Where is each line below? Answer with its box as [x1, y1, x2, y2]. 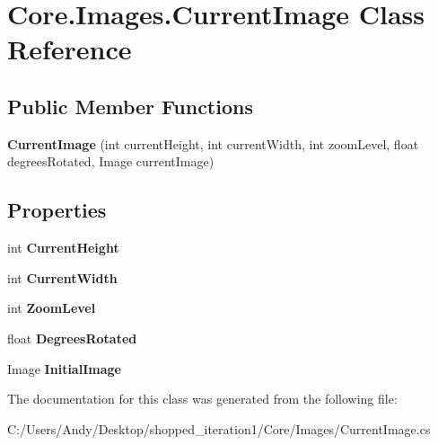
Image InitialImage [7, 359, 121, 378]
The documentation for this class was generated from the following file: [7, 389, 398, 408]
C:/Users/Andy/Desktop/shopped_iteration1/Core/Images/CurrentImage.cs [7, 419, 431, 438]
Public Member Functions [7, 92, 253, 120]
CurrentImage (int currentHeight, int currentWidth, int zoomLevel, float [7, 134, 419, 153]
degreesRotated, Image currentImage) [7, 152, 215, 171]
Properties [7, 196, 107, 224]
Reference [7, 31, 132, 67]
